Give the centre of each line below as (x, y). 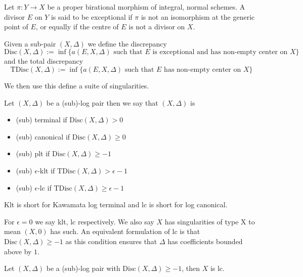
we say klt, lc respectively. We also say (95, 221)
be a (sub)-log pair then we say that (102, 102)
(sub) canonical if (43, 136)
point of (16, 27)
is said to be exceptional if (92, 16)
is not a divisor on (157, 27)
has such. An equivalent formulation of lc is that (125, 231)
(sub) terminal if (41, 120)
